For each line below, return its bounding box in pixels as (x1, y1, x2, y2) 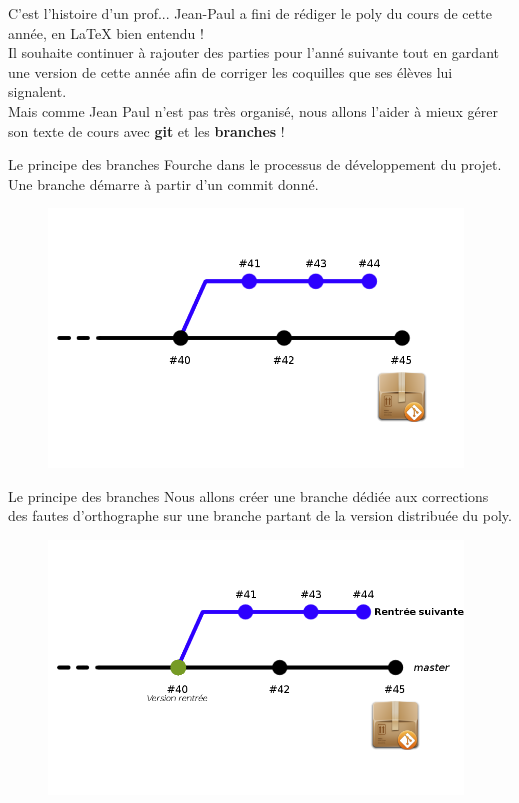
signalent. (8, 81, 67, 102)
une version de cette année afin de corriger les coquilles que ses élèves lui (8, 61, 453, 82)
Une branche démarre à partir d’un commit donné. (8, 173, 319, 194)
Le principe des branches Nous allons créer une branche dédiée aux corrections (8, 485, 489, 506)
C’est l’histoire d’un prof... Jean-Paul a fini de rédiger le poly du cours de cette (8, 3, 492, 23)
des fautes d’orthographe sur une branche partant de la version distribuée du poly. (8, 505, 512, 526)
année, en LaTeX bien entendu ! (8, 22, 204, 43)
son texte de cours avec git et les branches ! (8, 120, 285, 141)
